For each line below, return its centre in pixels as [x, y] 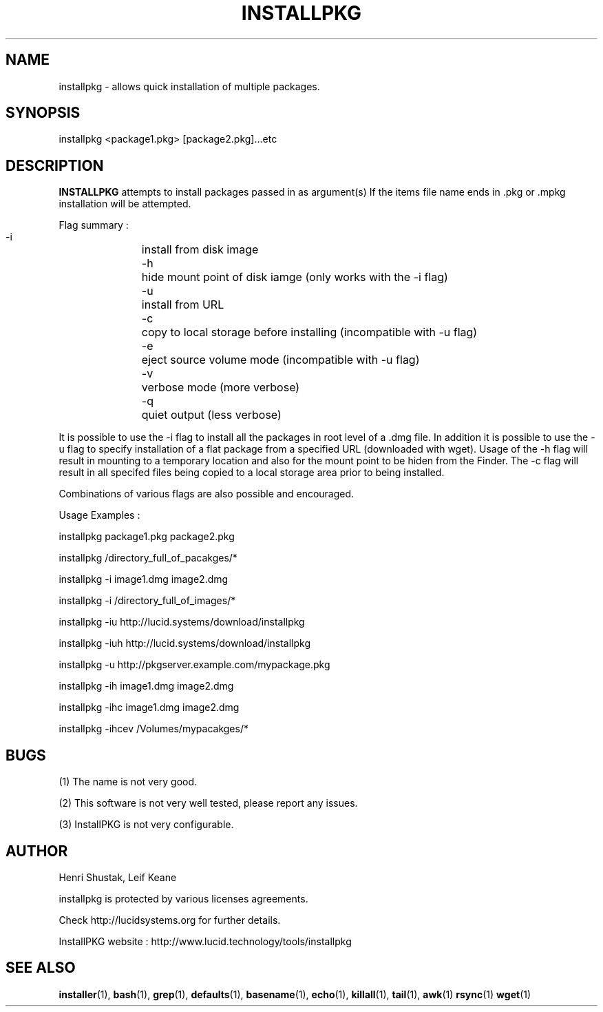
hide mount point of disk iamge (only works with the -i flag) [295, 277]
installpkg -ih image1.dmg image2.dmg [146, 686]
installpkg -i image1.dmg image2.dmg [144, 579]
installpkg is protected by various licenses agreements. [183, 898]
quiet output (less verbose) [211, 415]
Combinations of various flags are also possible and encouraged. [207, 494]
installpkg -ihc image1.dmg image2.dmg [149, 708]
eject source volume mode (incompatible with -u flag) [281, 360]
